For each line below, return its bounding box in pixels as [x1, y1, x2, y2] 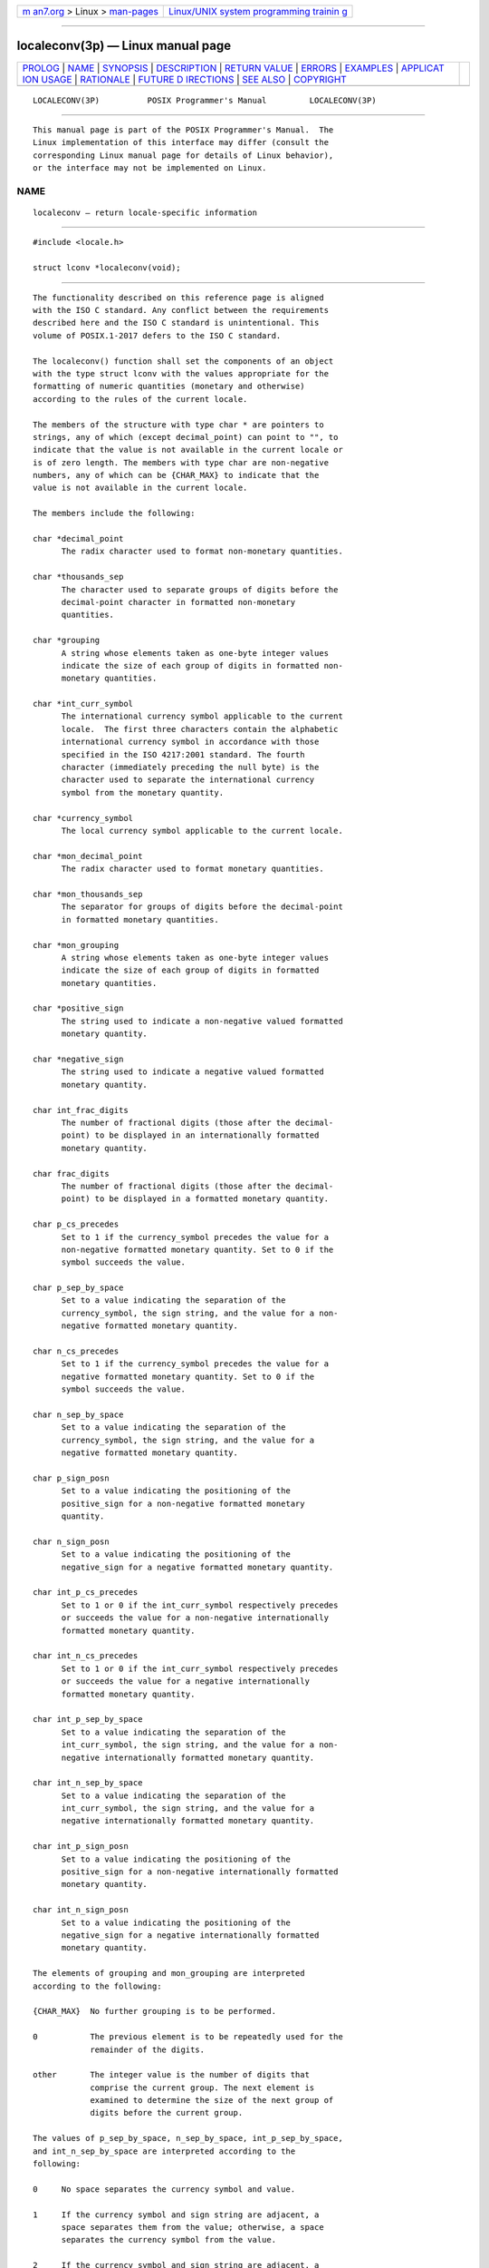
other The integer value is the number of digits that [33, 2069, 310, 2080]
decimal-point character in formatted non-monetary [61, 597, 296, 607]
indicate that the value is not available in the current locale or [33, 445, 343, 455]
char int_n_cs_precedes [33, 1651, 139, 1661]
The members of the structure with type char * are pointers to [33, 419, 325, 430]
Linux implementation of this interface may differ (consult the [33, 137, 330, 148]
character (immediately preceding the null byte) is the [61, 762, 320, 773]
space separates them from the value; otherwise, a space [61, 2222, 325, 2232]
